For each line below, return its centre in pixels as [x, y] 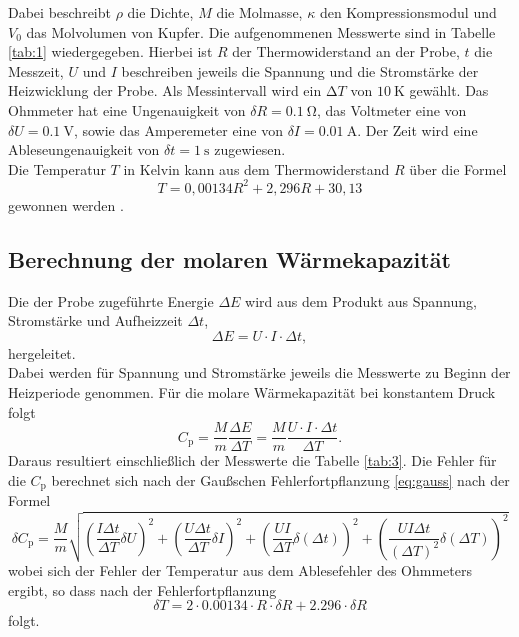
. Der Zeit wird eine [417, 129]
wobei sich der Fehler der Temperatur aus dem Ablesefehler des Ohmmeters [240, 570]
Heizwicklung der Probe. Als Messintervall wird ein [165, 90]
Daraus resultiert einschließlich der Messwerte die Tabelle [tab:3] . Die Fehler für [252, 460]
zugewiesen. [250, 149]
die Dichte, [160, 12]
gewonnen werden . [66, 204]
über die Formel [458, 168]
